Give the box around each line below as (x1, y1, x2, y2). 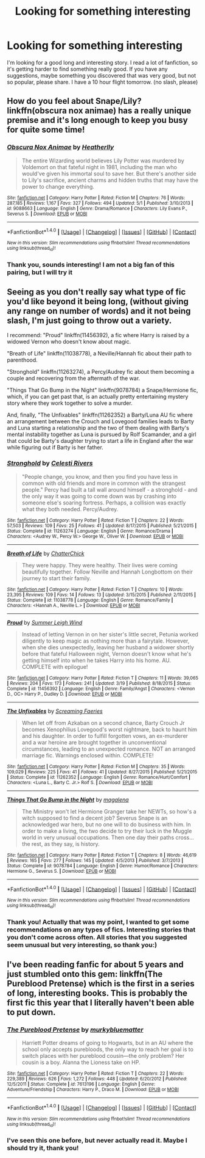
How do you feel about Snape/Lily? (7, 96, 142, 106)
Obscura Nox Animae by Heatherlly (7, 143, 114, 151)
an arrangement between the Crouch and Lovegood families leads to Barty (7, 418, 194, 425)
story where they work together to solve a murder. (7, 399, 133, 407)
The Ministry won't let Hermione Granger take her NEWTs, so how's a (21, 807, 196, 815)
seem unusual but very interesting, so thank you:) (7, 941, 158, 949)
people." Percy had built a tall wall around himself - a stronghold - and (21, 486, 198, 493)
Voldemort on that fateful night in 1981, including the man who (21, 163, 177, 170)
